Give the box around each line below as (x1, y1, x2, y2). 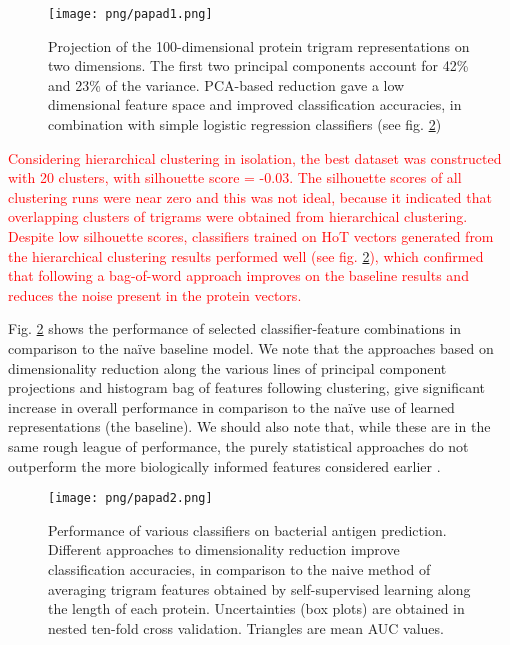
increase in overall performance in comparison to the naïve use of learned (8, 396, 455, 417)
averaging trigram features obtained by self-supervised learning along (48, 578, 471, 599)
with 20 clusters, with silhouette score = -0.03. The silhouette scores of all (8, 167, 462, 188)
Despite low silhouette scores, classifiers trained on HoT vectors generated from (8, 226, 494, 246)
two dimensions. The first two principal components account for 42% (48, 55, 469, 76)
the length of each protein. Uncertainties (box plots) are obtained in (48, 598, 465, 619)
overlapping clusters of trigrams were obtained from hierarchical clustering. (8, 206, 468, 227)
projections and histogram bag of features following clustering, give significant (8, 377, 485, 398)
